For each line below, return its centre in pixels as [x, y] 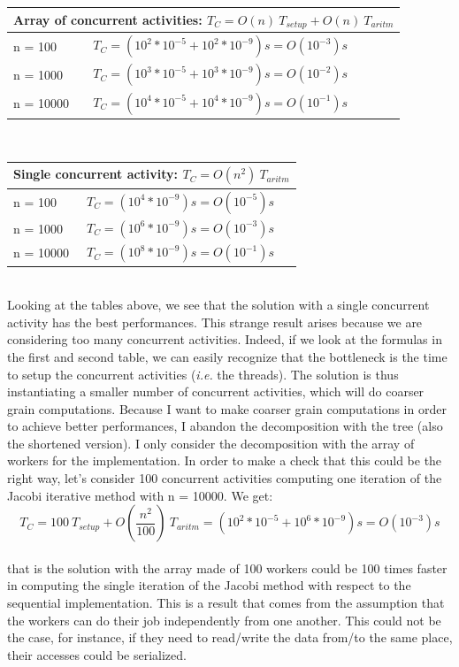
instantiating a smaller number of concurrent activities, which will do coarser [216, 391]
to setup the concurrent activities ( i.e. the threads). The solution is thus [203, 374]
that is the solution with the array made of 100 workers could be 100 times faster [227, 567]
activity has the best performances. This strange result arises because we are [215, 322]
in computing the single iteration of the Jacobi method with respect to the [209, 585]
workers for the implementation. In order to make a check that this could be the [225, 460]
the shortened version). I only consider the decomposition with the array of [211, 443]
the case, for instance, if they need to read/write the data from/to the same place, [230, 637]
